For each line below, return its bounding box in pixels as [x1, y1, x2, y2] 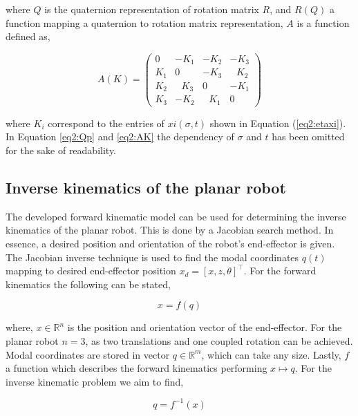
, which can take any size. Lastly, [201, 347, 341, 361]
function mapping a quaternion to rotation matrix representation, [6, 15, 283, 30]
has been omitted [272, 129, 345, 144]
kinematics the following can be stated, [6, 276, 171, 291]
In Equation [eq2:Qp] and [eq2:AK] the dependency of [6, 129, 234, 144]
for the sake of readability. [6, 142, 117, 157]
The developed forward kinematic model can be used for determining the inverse [6, 209, 346, 223]
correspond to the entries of [48, 115, 164, 130]
